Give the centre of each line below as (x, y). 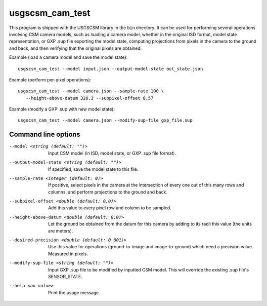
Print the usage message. (74, 292)
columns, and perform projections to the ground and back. (108, 192)
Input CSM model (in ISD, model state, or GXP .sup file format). (112, 153)
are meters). (61, 231)
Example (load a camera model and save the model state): (68, 57)
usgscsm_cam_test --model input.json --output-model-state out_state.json (111, 69)
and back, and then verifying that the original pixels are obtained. (75, 48)
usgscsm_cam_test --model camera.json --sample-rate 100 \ (91, 91)
